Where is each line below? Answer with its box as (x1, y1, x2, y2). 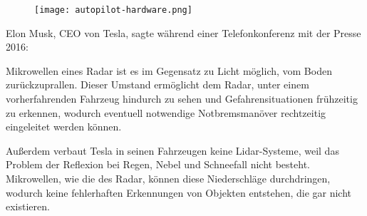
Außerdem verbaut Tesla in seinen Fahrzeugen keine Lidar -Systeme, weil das (6, 143, 339, 158)
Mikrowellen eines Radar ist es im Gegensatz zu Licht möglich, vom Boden (6, 63, 332, 78)
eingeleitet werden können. (6, 119, 122, 134)
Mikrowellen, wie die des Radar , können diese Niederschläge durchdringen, (6, 171, 331, 185)
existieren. (6, 199, 50, 214)
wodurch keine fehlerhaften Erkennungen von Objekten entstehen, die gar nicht (6, 185, 352, 200)
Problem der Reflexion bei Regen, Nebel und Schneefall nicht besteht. (6, 157, 310, 172)
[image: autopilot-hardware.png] (34, 5, 192, 15)
